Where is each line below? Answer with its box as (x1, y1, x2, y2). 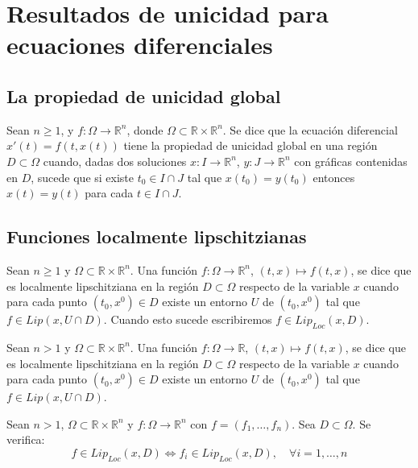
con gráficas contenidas (294, 152, 408, 169)
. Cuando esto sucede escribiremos (103, 311, 272, 328)
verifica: (6, 431, 45, 448)
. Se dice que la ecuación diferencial (222, 121, 398, 138)
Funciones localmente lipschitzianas (6, 224, 307, 249)
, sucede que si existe (31, 168, 135, 185)
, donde (126, 121, 163, 138)
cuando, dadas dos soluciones (43, 152, 187, 169)
